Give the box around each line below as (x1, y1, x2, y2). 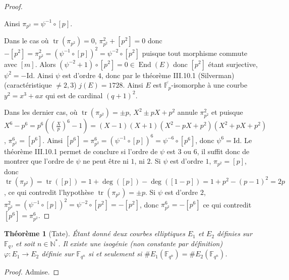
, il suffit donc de (197, 146, 250, 156)
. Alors (35, 58, 56, 69)
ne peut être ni (83, 156, 129, 166)
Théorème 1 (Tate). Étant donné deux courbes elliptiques (4, 228, 185, 239)
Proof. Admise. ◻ (4, 266, 60, 277)
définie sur (41, 248, 74, 259)
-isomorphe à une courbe (171, 80, 248, 90)
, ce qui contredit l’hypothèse (4, 186, 94, 197)
